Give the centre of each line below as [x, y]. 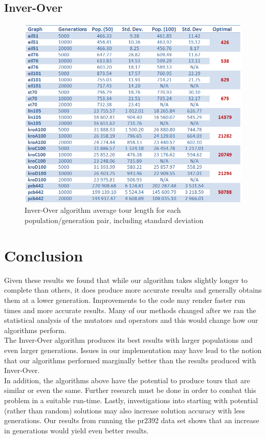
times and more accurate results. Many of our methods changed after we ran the [130, 310]
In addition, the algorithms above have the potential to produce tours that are [127, 380]
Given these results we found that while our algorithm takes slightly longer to [126, 280]
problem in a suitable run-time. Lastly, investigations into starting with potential [131, 400]
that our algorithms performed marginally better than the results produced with [130, 360]
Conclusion [44, 255]
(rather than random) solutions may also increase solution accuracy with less [125, 410]
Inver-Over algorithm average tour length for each [103, 210]
